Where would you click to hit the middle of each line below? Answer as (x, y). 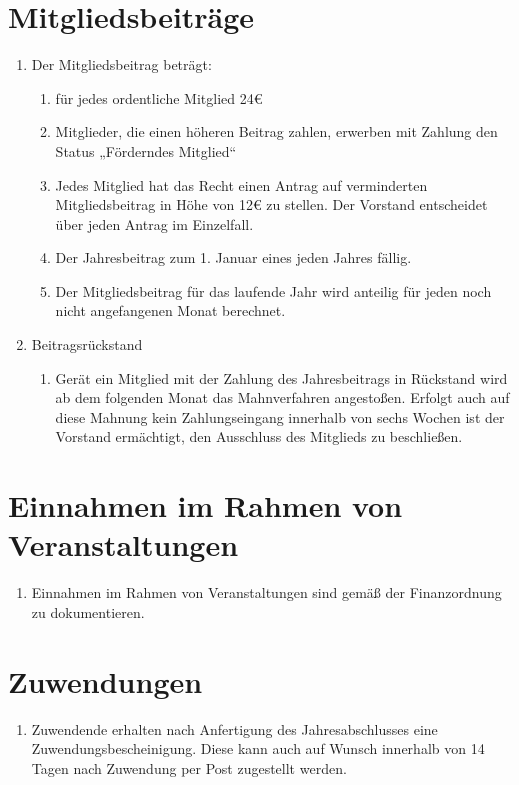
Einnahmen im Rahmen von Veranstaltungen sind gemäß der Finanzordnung (266, 592)
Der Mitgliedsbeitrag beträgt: (121, 64)
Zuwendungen (105, 680)
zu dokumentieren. (88, 611)
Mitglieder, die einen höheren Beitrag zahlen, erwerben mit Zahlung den (276, 131)
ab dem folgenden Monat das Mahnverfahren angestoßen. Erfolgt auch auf (282, 397)
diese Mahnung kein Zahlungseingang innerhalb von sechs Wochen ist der (280, 416)
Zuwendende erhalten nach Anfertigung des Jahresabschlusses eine (234, 728)
